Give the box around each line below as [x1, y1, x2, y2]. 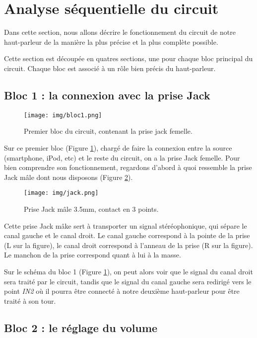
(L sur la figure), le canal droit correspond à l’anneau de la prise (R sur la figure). [4, 240, 253, 250]
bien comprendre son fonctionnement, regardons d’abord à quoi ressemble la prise [4, 162, 252, 172]
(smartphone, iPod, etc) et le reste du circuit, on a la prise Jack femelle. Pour [4, 152, 240, 163]
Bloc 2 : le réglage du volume [4, 320, 158, 335]
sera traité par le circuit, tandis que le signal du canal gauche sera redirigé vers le [4, 276, 252, 286]
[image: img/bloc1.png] [24, 111, 102, 119]
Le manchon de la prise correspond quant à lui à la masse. [4, 250, 181, 260]
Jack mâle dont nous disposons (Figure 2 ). [4, 171, 133, 182]
